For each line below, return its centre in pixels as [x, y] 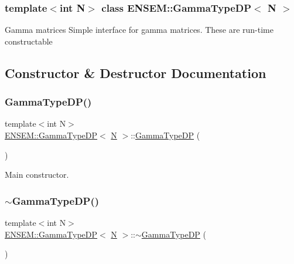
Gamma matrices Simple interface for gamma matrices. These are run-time [139, 30]
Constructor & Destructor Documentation [136, 72]
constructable [29, 41]
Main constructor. [37, 175]
